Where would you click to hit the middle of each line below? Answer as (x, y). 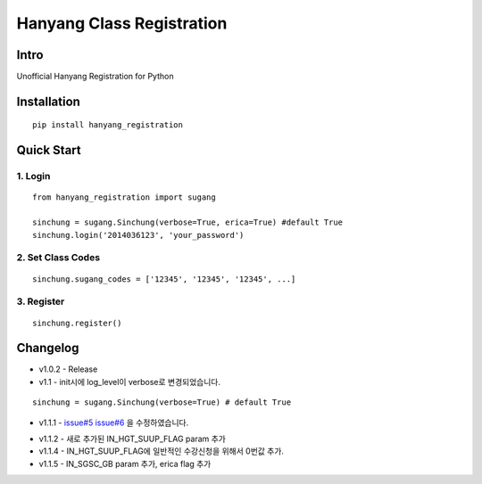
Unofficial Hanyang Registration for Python (95, 77)
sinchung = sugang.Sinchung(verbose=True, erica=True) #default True (188, 222)
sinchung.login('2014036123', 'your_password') (138, 235)
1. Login (33, 176)
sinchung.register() (77, 323)
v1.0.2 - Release (68, 369)
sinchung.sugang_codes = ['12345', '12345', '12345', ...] (164, 279)
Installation (48, 101)
